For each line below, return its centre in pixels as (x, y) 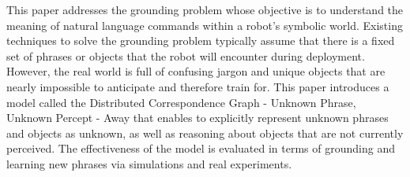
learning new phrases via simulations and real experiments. (149, 163)
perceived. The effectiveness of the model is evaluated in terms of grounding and (201, 148)
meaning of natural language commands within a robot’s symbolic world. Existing (205, 25)
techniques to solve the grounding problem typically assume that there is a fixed (201, 41)
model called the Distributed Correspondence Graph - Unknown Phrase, (181, 102)
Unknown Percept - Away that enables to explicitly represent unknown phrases (197, 118)
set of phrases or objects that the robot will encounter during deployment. (186, 55)
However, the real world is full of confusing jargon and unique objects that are (196, 71)
